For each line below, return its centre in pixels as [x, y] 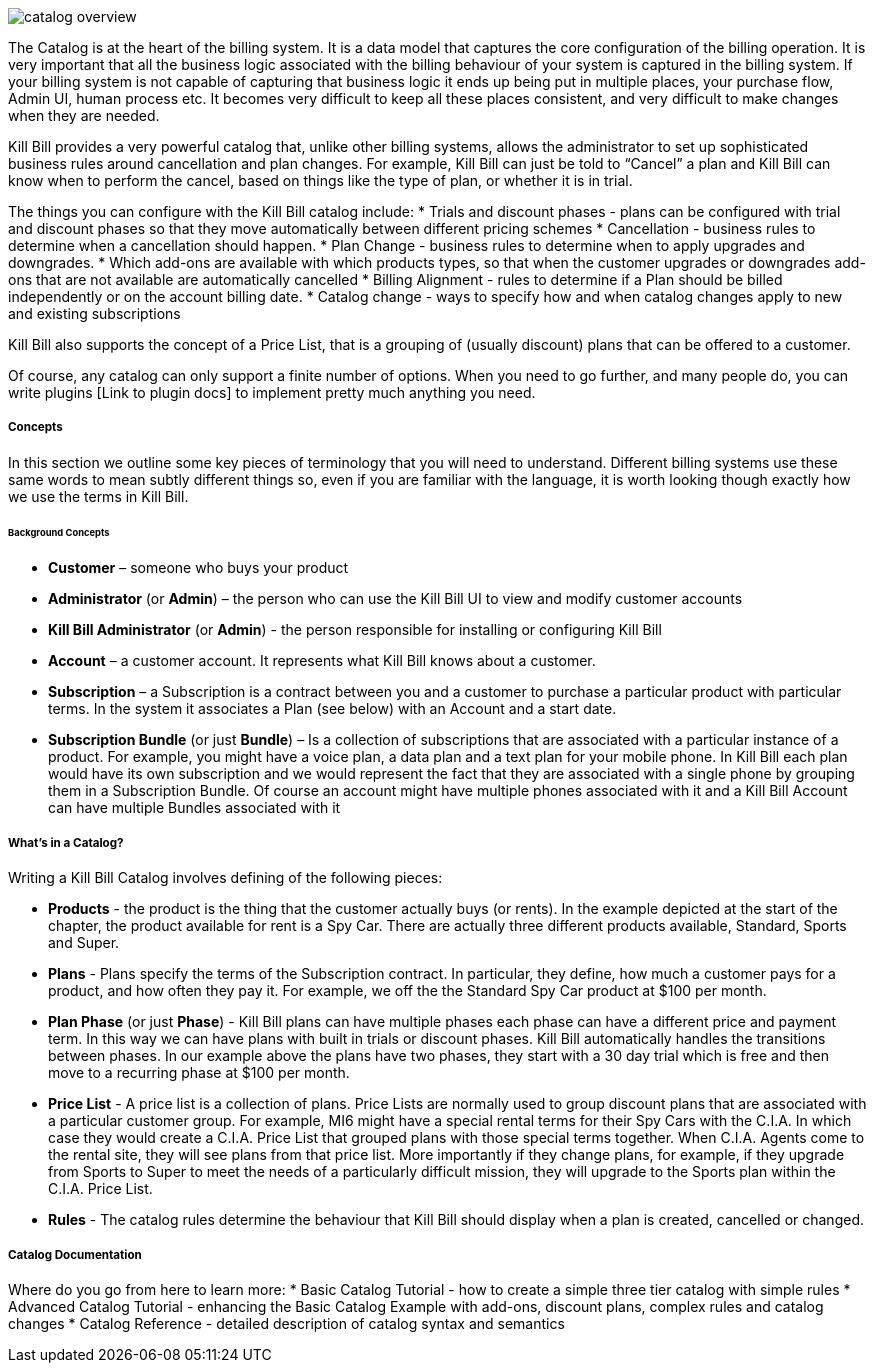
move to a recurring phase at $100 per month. [199, 1073]
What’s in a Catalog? [66, 842]
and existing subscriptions [94, 313]
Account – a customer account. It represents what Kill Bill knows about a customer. [322, 661]
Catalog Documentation [75, 1254]
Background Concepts [59, 532]
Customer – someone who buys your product [198, 568]
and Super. [84, 943]
